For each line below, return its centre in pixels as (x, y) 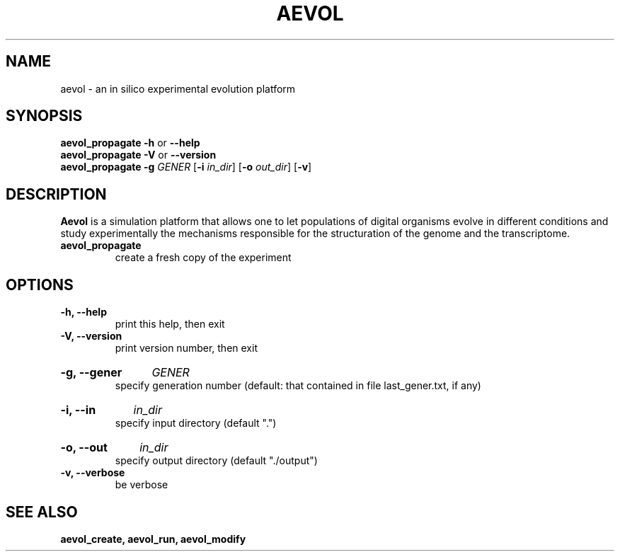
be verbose (142, 485)
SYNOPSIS (44, 116)
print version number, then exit (186, 348)
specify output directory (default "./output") (216, 461)
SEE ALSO (42, 512)
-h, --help (84, 312)
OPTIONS (40, 285)
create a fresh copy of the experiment (203, 258)
